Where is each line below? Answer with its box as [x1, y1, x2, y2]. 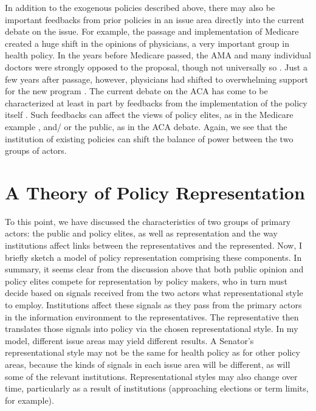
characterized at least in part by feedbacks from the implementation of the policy [5, 96, 307, 109]
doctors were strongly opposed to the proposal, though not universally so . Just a [5, 60, 307, 73]
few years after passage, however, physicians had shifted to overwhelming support [5, 72, 308, 85]
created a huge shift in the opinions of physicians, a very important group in [5, 36, 289, 49]
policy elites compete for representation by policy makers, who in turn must [5, 274, 287, 287]
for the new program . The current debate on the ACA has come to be [5, 85, 268, 97]
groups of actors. [5, 144, 67, 157]
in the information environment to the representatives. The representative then [5, 310, 299, 323]
